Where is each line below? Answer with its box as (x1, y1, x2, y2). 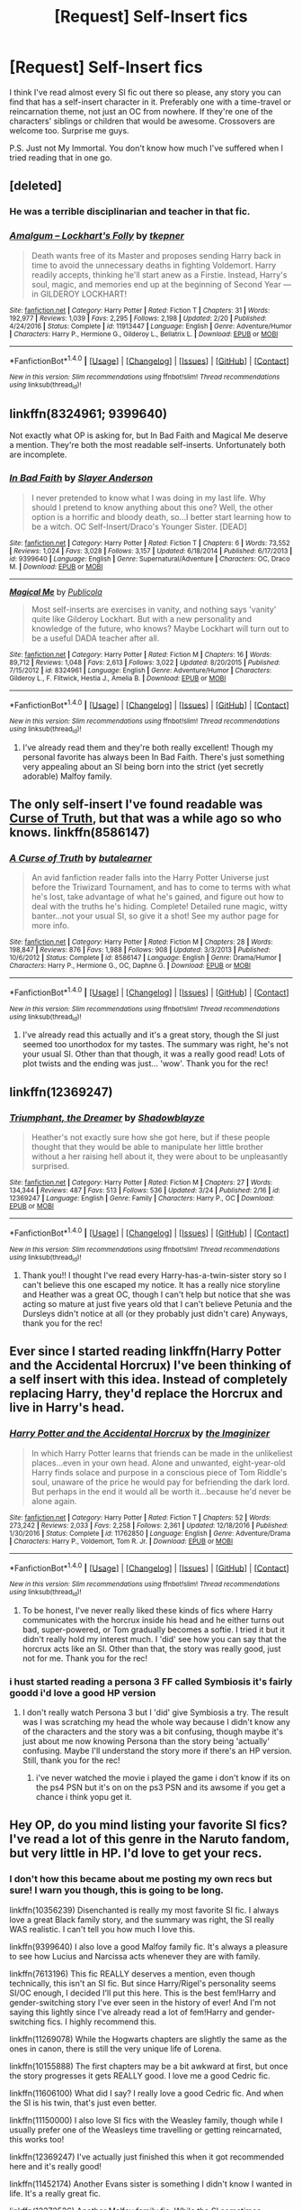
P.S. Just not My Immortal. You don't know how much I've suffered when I (9, 142, 283, 153)
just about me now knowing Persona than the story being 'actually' (22, 1735, 271, 1746)
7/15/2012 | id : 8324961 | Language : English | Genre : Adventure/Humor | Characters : (9, 665, 272, 675)
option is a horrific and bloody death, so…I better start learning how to (31, 511, 292, 522)
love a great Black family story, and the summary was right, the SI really (9, 1913, 275, 1925)
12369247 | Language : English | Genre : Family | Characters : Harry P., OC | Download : (9, 1193, 275, 1202)
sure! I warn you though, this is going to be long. (9, 1884, 225, 1896)
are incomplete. (9, 449, 67, 461)
